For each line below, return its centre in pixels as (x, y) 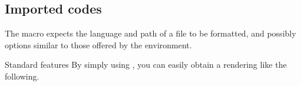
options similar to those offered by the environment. (98, 44)
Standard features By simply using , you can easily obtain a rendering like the (146, 64)
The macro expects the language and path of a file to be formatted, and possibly (150, 33)
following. (22, 76)
